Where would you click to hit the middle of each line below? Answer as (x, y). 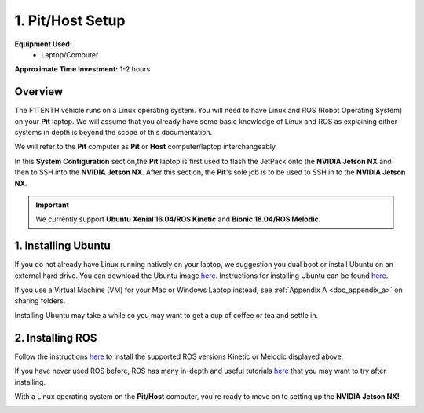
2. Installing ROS (56, 338)
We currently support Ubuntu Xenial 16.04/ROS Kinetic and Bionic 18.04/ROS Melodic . (178, 219)
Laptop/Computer (70, 54)
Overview (39, 91)
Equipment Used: (43, 44)
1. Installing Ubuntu (63, 246)
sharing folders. (40, 301)
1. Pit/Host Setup (70, 20)
